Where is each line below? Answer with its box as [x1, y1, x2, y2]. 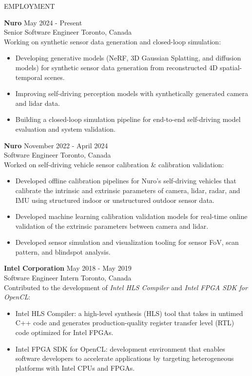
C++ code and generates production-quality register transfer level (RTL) [15, 317, 234, 328]
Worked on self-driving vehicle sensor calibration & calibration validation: [4, 159, 224, 169]
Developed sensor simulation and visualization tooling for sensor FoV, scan [15, 237, 239, 247]
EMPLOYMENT [4, 1, 55, 11]
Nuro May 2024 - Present [4, 17, 82, 27]
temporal [15, 72, 42, 82]
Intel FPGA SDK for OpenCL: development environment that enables [15, 343, 225, 354]
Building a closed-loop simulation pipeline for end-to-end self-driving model [15, 114, 241, 124]
